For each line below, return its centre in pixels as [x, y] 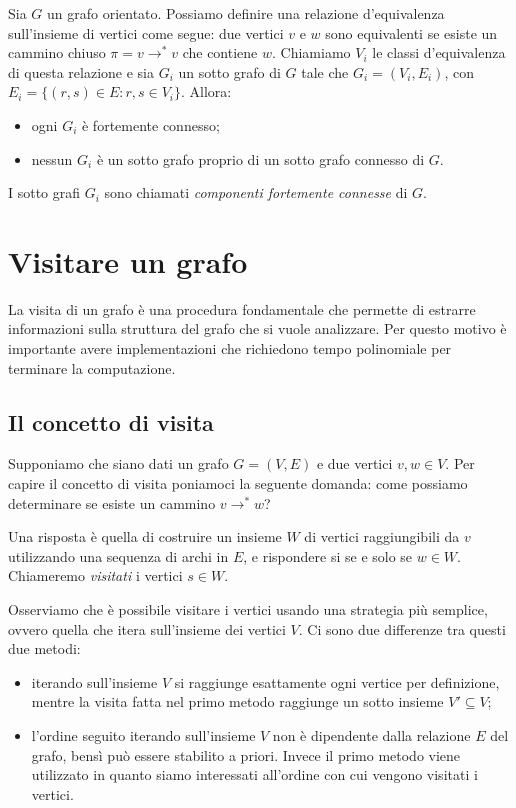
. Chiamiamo [311, 52]
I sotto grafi [44, 192]
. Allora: [206, 91]
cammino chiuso [57, 52]
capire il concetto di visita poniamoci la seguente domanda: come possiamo [238, 483]
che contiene [220, 52]
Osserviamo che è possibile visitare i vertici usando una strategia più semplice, [248, 609]
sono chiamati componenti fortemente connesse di [256, 192]
